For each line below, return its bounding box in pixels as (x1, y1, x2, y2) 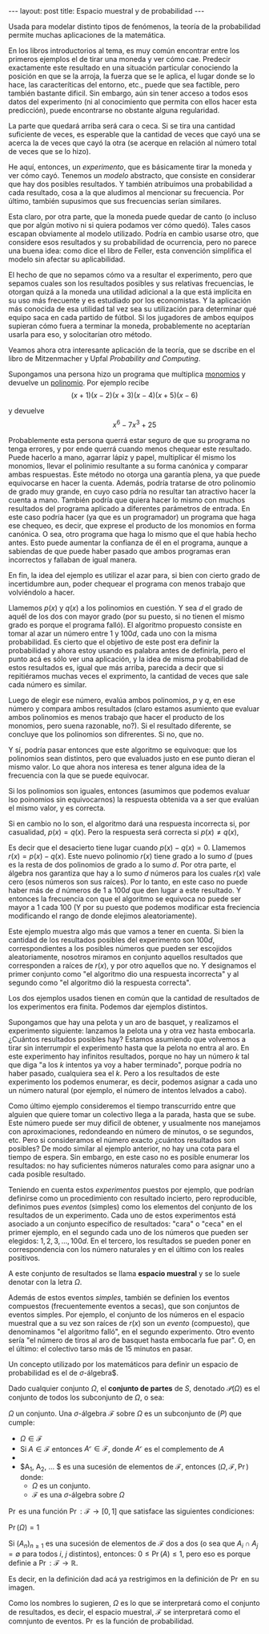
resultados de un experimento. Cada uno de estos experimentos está (8, 1210, 236, 1220)
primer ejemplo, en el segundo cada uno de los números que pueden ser (8, 1227, 249, 1237)
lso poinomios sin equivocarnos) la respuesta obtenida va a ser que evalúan (8, 795, 259, 804)
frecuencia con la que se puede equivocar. (8, 770, 150, 780)
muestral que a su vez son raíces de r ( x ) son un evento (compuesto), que (8, 1318, 251, 1327)
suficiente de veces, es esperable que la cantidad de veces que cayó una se (8, 130, 261, 139)
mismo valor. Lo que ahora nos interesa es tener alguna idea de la (8, 762, 226, 771)
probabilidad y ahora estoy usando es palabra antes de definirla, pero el (8, 645, 246, 655)
